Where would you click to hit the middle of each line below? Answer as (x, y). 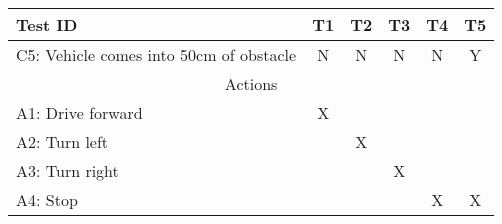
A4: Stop (47, 199)
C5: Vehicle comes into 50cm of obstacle (156, 54)
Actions (251, 83)
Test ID (47, 24)
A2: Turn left (62, 141)
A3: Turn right (67, 170)
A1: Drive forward (79, 112)
